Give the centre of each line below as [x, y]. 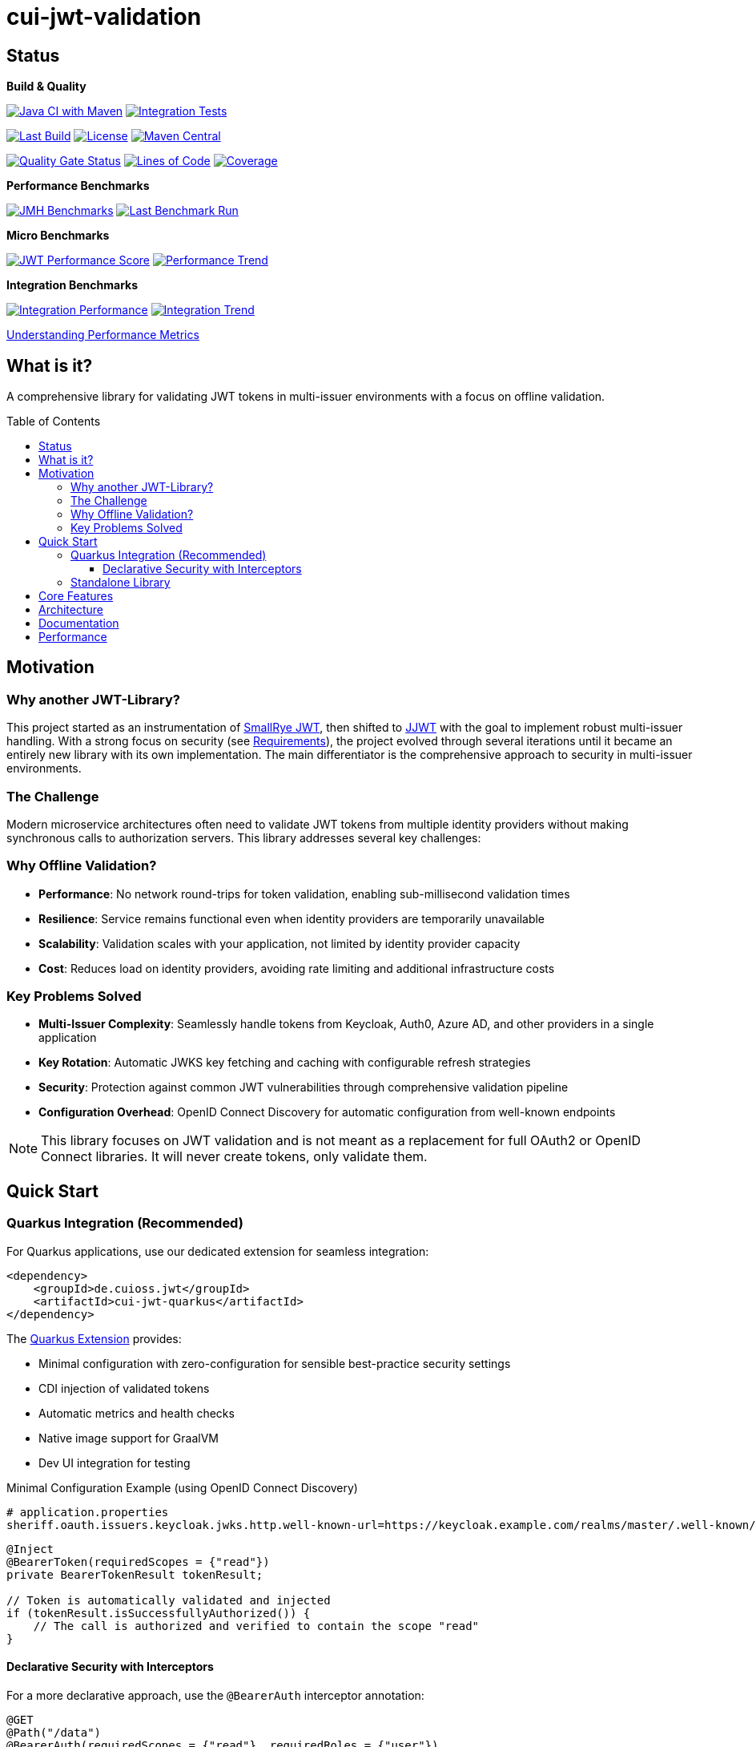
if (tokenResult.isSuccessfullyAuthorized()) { [159, 1613]
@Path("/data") [54, 1732]
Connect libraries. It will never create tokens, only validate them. [234, 1157]
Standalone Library [121, 583]
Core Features [76, 596]
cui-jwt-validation [104, 17]
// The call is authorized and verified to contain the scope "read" [256, 1626]
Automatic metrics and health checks [137, 1413]
